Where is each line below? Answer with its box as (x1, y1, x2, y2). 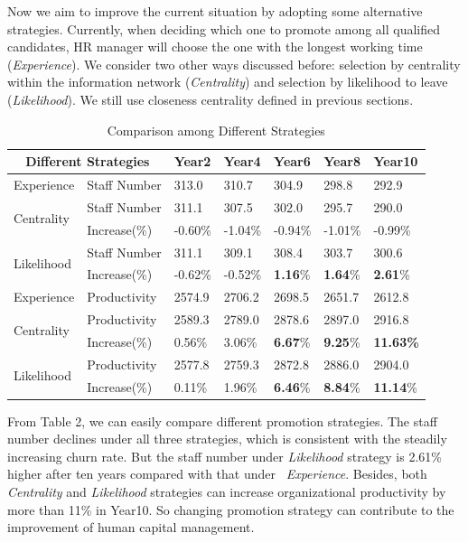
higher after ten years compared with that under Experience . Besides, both (7, 464, 427, 483)
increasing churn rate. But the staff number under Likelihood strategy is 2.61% (7, 446, 442, 465)
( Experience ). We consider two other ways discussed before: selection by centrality (7, 54, 461, 73)
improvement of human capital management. (7, 518, 255, 537)
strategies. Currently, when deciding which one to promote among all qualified (7, 19, 441, 38)
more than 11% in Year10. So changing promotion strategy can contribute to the (7, 500, 454, 519)
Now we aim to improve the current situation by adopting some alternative (7, 2, 423, 20)
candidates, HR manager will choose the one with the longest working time (7, 37, 423, 56)
